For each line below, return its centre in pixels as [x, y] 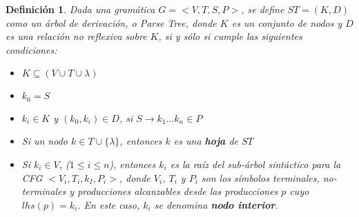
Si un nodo [45, 141]
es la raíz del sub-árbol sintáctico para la [255, 164]
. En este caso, [109, 204]
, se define [263, 9]
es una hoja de [206, 141]
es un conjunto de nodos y [287, 22]
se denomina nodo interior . [216, 204]
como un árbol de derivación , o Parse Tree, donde [111, 22]
